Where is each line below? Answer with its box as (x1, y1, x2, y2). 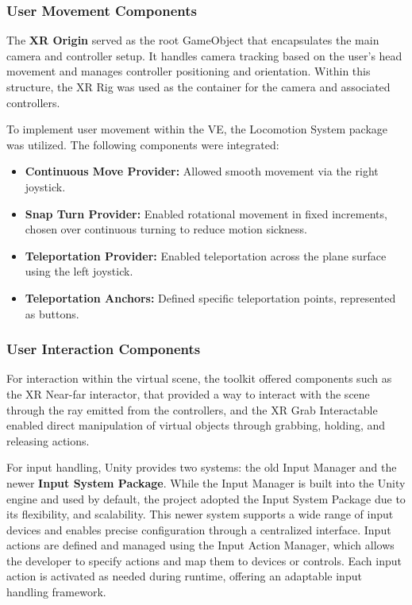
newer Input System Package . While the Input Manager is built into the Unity (6, 474, 406, 491)
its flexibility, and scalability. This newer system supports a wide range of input (6, 506, 394, 522)
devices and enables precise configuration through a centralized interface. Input (6, 521, 391, 538)
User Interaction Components (6, 339, 201, 359)
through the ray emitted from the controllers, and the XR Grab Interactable (6, 401, 378, 418)
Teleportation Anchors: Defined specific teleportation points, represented (25, 289, 396, 306)
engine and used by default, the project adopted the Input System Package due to (6, 490, 406, 507)
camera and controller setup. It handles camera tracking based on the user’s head (6, 47, 402, 64)
